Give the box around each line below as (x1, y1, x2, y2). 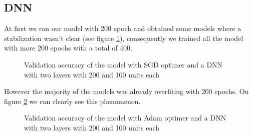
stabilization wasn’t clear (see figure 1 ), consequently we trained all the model (4, 32, 243, 43)
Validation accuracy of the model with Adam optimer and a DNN (24, 112, 226, 123)
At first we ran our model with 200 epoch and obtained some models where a (4, 23, 241, 33)
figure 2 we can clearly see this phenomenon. (4, 95, 141, 106)
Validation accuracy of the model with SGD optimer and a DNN (24, 59, 223, 69)
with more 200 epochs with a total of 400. (4, 42, 132, 53)
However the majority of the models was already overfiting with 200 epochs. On (4, 86, 249, 96)
